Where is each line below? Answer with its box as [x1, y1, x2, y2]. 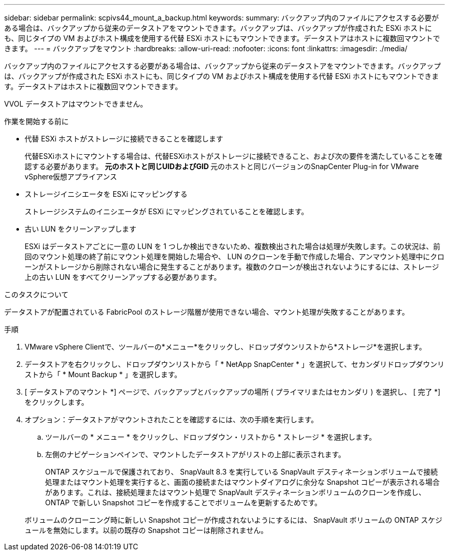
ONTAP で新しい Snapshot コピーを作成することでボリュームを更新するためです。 [45, 498, 322, 507]
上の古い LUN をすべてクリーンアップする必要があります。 [25, 273, 221, 281]
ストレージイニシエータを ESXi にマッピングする [25, 190, 188, 198]
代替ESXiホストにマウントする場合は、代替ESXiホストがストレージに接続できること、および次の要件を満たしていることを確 [25, 152, 442, 160]
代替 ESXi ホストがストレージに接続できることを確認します [25, 134, 223, 143]
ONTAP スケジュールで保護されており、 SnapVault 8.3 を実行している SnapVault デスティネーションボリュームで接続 [45, 467, 438, 476]
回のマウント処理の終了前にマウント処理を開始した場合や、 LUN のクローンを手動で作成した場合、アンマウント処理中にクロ [25, 252, 445, 261]
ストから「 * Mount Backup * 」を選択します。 [25, 370, 182, 379]
